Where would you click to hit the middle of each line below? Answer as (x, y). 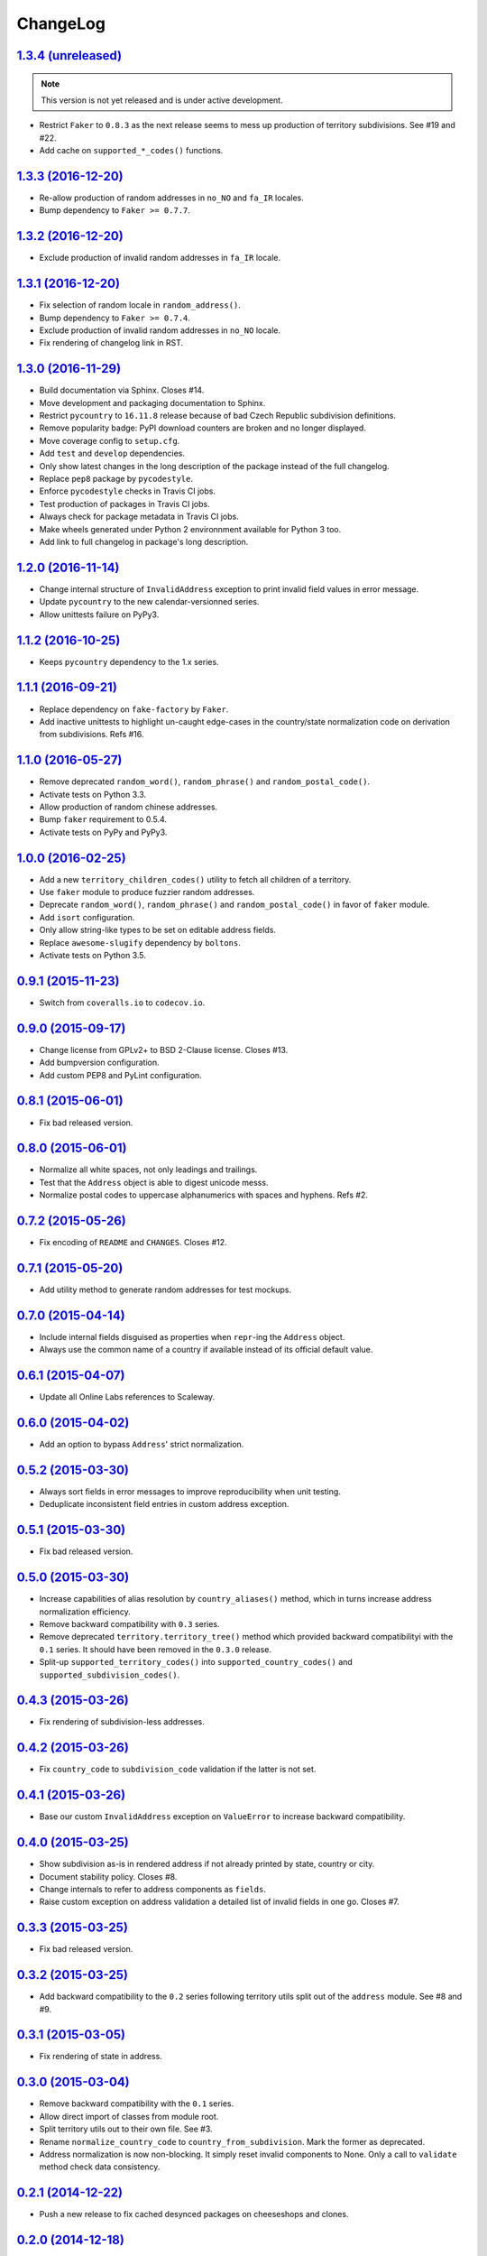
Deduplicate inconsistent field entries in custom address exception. (164, 1504)
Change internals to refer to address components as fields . (152, 1889)
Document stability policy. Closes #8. (108, 1876)
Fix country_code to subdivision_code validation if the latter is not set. (178, 1770)
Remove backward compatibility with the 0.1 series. (137, 2103)
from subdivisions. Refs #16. (92, 735)
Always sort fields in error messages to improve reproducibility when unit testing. (190, 1492)
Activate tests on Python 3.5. (92, 955)
